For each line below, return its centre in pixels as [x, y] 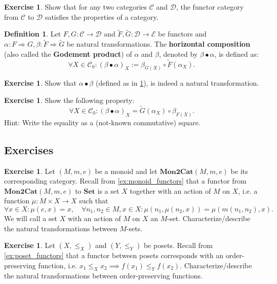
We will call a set [31, 218]
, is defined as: [236, 54]
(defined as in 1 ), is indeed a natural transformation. [177, 83]
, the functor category [210, 7]
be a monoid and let [126, 171]
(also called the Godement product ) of [68, 54]
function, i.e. [58, 265]
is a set [108, 190]
